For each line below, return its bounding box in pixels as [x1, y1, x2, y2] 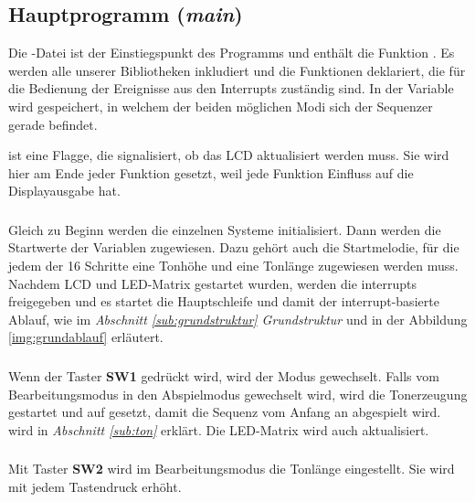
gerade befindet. [8, 114, 98, 134]
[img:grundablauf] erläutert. [8, 327, 164, 347]
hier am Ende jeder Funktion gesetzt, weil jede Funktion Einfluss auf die [8, 163, 414, 182]
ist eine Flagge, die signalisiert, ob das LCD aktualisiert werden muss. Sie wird [8, 145, 449, 165]
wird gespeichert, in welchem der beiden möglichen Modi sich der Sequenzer [8, 96, 433, 115]
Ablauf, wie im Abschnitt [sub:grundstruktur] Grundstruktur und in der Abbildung [8, 309, 468, 328]
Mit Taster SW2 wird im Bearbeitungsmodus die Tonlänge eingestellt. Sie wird [8, 459, 455, 478]
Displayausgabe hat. [8, 181, 121, 200]
